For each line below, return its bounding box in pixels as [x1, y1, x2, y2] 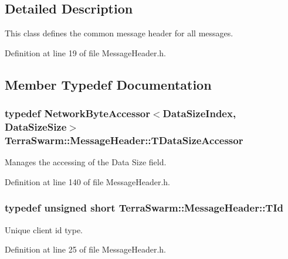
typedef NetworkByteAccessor [5, 106, 150, 121]
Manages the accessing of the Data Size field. [5, 156, 167, 168]
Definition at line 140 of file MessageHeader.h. [5, 175, 170, 188]
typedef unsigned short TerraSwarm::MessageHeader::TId [5, 200, 284, 215]
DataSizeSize [5, 120, 67, 134]
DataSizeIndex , [162, 106, 236, 121]
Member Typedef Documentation [5, 75, 212, 93]
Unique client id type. [5, 223, 83, 236]
